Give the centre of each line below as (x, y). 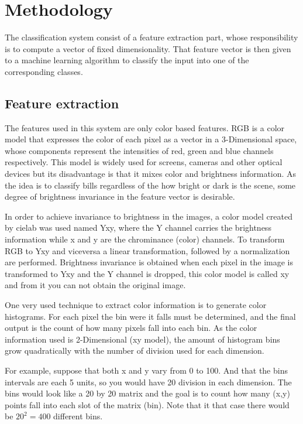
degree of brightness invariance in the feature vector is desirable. (120, 196)
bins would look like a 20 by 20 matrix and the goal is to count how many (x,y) (147, 393)
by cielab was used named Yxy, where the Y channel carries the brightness (138, 228)
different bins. (78, 416)
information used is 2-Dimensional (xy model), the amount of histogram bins (142, 339)
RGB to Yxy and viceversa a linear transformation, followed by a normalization (147, 250)
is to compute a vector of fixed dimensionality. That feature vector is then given (148, 48)
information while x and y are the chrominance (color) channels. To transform (145, 239)
